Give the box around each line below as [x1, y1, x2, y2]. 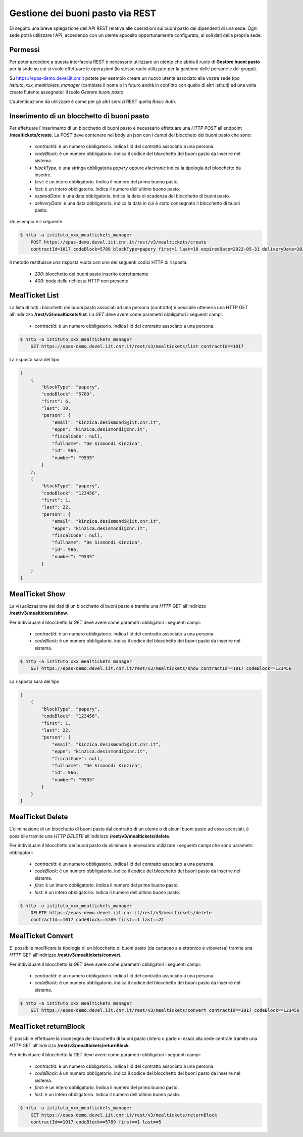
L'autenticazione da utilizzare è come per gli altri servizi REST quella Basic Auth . [9, 98, 177, 105]
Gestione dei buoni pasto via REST [9, 8, 157, 19]
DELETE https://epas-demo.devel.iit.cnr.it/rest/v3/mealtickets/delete [30, 910, 212, 915]
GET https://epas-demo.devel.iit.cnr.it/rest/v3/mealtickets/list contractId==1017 [30, 343, 244, 349]
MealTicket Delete [9, 813, 68, 821]
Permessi [9, 45, 40, 54]
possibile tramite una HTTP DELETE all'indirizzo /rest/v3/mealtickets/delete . [9, 833, 171, 839]
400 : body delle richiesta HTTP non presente [34, 278, 129, 284]
